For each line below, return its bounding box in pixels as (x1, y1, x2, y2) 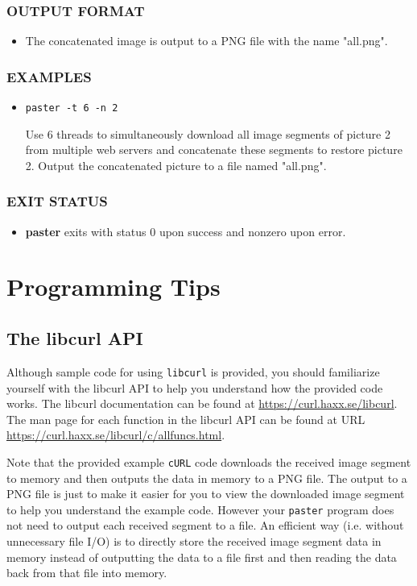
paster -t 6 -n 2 (25, 102, 118, 114)
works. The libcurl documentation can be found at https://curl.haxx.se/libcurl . (6, 395, 398, 412)
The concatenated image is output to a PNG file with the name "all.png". (25, 32, 388, 49)
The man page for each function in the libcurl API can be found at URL (6, 410, 365, 427)
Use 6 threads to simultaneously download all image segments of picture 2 (25, 125, 390, 142)
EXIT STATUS (6, 191, 108, 211)
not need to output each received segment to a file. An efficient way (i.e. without (6, 517, 404, 534)
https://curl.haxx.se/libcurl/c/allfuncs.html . (6, 426, 225, 443)
